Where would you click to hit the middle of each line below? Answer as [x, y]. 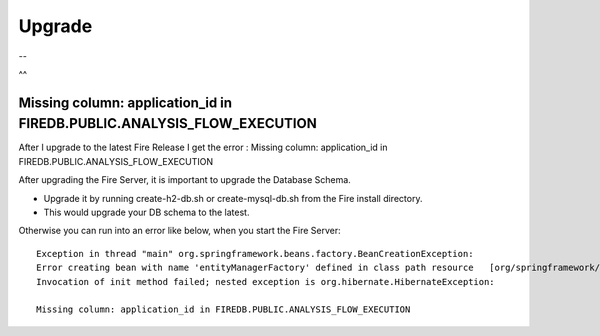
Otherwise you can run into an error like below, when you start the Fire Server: [179, 231]
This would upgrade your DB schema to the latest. [146, 212]
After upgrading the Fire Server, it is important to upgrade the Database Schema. [185, 180]
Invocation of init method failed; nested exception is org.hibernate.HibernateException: [265, 281]
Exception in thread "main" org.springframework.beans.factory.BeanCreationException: [255, 253]
